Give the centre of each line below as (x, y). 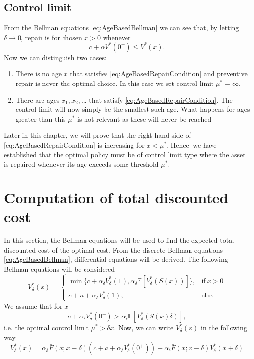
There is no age (39, 74)
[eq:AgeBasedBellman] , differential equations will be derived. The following (116, 259)
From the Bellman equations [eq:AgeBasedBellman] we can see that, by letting (122, 28)
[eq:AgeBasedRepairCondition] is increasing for (74, 145)
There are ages (37, 99)
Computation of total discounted (116, 198)
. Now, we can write (144, 327)
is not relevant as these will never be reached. (145, 118)
